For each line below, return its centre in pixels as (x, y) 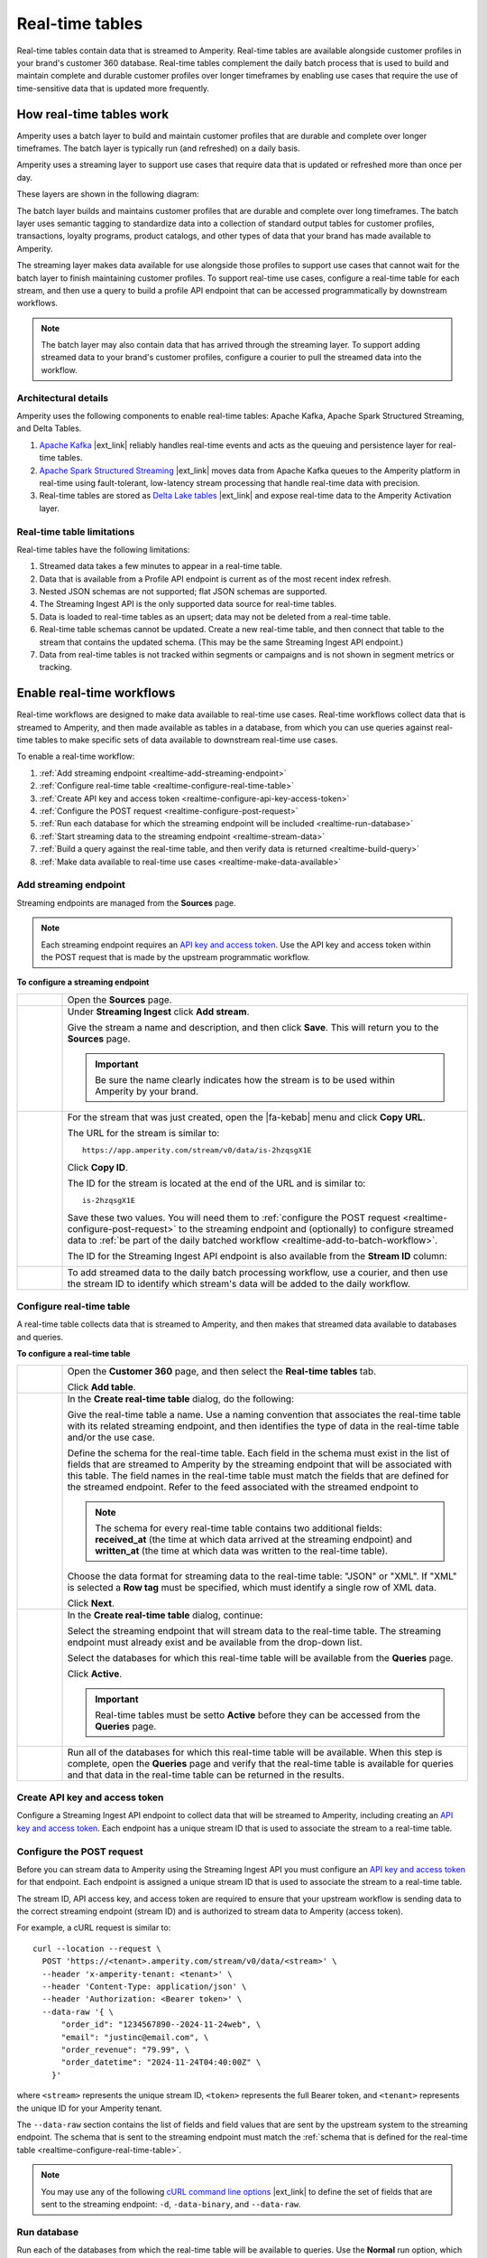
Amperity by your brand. (147, 1091)
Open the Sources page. (119, 1000)
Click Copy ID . (98, 1167)
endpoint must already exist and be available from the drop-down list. (215, 1642)
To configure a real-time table (74, 1354)
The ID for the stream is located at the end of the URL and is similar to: (216, 1183)
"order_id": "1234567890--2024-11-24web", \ (161, 2025)
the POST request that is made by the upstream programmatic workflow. (175, 956)
